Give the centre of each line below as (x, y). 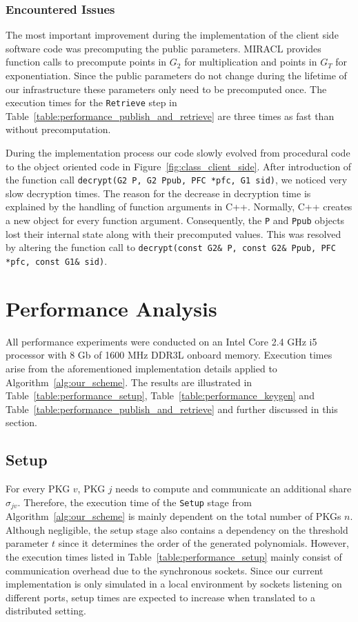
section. (21, 422)
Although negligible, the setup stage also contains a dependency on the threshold (177, 529)
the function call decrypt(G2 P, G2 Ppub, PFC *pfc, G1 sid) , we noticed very (177, 180)
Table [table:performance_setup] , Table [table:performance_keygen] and (160, 395)
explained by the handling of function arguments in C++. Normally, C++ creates (179, 207)
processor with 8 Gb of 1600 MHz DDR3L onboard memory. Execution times (169, 355)
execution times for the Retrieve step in (91, 102)
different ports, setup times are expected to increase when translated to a (160, 597)
